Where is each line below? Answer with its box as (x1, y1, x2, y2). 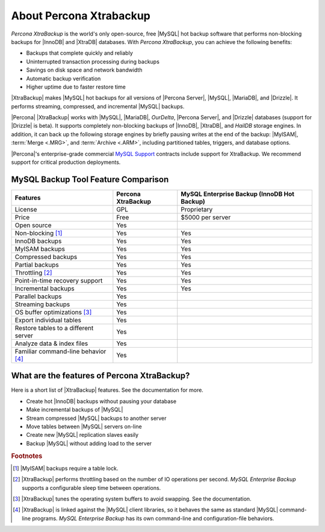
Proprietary (181, 205, 213, 213)
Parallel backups (14, 292, 62, 301)
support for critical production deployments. (11, 158, 121, 166)
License (14, 205, 37, 213)
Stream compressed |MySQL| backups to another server (26, 415, 167, 422)
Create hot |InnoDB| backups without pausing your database (26, 398, 177, 405)
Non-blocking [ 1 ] (14, 229, 63, 237)
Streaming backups (14, 300, 70, 308)
